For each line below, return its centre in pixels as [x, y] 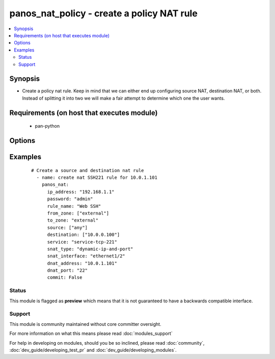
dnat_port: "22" [67, 270]
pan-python [47, 126]
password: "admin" [70, 199]
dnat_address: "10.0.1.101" [82, 263]
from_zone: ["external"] [78, 213]
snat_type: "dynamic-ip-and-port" [90, 249]
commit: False [65, 278]
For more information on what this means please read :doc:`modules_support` [91, 333]
